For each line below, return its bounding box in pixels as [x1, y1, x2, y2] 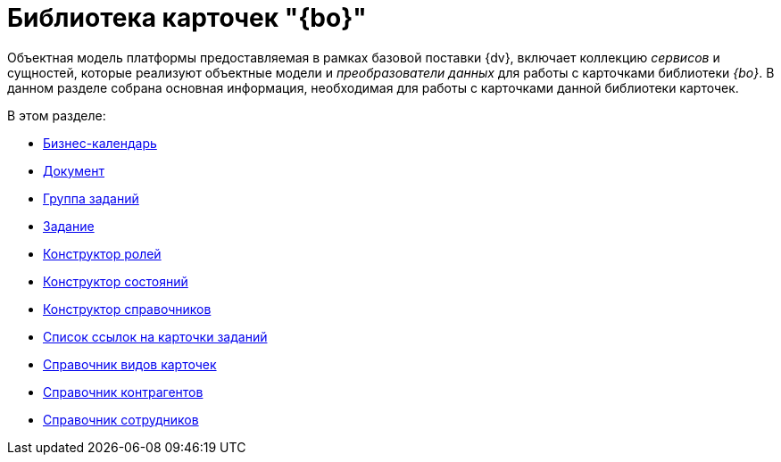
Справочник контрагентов [43, 384, 204, 400]
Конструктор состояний [43, 273, 188, 289]
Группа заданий [43, 190, 139, 206]
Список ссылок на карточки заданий [43, 328, 268, 344]
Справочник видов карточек [43, 356, 217, 372]
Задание [43, 218, 95, 234]
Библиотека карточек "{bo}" [7, 3, 367, 33]
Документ [43, 162, 105, 178]
